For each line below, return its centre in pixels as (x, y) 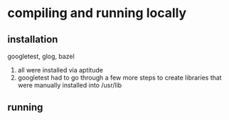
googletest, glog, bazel (41, 56)
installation (33, 39)
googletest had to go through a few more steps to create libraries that (119, 77)
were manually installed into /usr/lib (70, 85)
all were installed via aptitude (60, 70)
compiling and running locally (97, 13)
